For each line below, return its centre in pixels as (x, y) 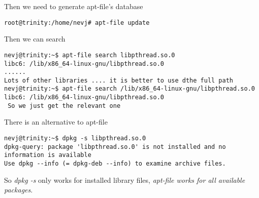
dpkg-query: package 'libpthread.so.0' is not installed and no (115, 147)
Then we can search (35, 39)
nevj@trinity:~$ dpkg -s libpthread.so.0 (75, 138)
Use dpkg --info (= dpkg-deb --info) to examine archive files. (115, 164)
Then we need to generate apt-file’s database (74, 6)
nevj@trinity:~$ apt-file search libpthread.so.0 (90, 55)
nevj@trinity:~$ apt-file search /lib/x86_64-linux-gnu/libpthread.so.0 (129, 89)
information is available (48, 155)
